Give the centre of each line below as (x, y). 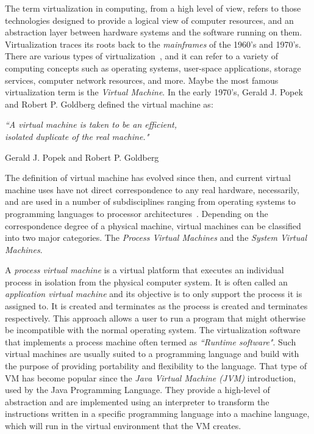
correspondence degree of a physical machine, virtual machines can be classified (153, 225)
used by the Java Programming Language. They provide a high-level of (137, 390)
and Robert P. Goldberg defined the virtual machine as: (109, 104)
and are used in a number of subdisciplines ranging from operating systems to (150, 201)
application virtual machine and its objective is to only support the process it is (154, 294)
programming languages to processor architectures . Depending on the (137, 213)
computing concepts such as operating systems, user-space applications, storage (153, 68)
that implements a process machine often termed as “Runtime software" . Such (151, 341)
